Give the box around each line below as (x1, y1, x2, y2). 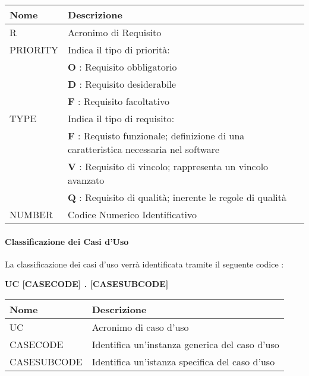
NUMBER (10, 208, 53, 221)
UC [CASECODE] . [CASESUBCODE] (5, 278, 169, 290)
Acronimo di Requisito (68, 26, 162, 39)
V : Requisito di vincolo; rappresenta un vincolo (68, 160, 269, 173)
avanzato (68, 173, 105, 187)
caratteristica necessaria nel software (68, 142, 220, 156)
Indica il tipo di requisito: (68, 111, 175, 125)
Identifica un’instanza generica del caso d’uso (92, 337, 279, 351)
